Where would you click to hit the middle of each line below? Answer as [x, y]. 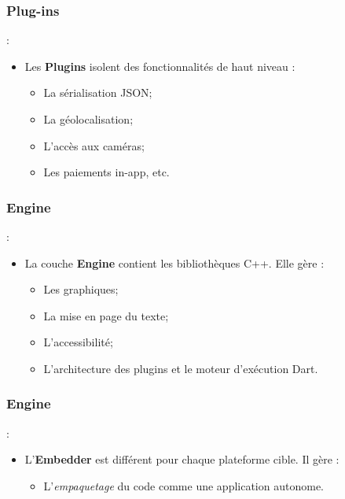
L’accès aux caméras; [94, 145]
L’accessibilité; [78, 342]
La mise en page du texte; [106, 315]
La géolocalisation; [88, 119]
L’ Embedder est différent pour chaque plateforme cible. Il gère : [182, 459]
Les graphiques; [81, 289]
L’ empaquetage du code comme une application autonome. [184, 485]
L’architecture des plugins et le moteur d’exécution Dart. [181, 368]
